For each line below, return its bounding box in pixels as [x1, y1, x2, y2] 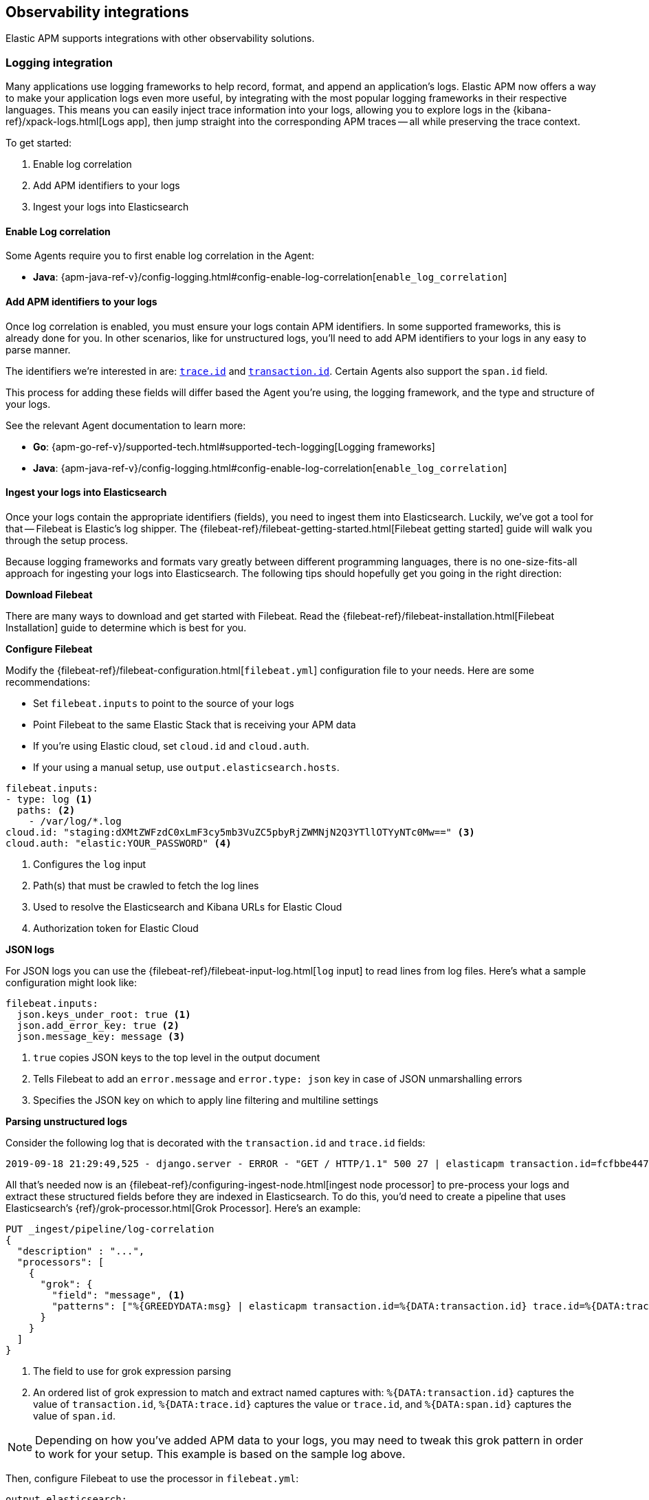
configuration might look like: [5, 976, 137, 988]
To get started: [5, 137, 72, 149]
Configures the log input [33, 858, 146, 870]
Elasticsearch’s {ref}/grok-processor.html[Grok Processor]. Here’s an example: [5, 1202, 361, 1214]
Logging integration [5, 55, 113, 69]
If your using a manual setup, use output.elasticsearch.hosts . [33, 761, 340, 773]
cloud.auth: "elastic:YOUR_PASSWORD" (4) [5, 837, 232, 849]
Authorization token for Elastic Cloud [33, 922, 199, 934]
